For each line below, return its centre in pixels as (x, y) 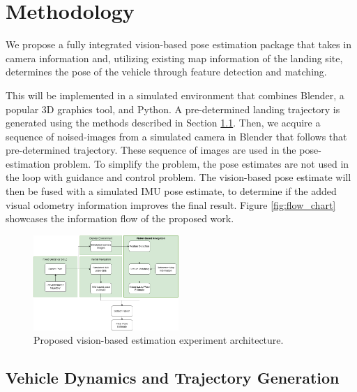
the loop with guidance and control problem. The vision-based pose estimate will (178, 177)
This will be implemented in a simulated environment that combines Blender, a (175, 95)
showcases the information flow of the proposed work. (120, 218)
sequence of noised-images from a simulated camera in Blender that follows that (176, 136)
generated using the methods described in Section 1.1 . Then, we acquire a (163, 123)
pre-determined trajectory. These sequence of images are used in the (151, 150)
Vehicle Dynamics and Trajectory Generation (173, 378)
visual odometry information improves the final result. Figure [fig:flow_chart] (171, 204)
